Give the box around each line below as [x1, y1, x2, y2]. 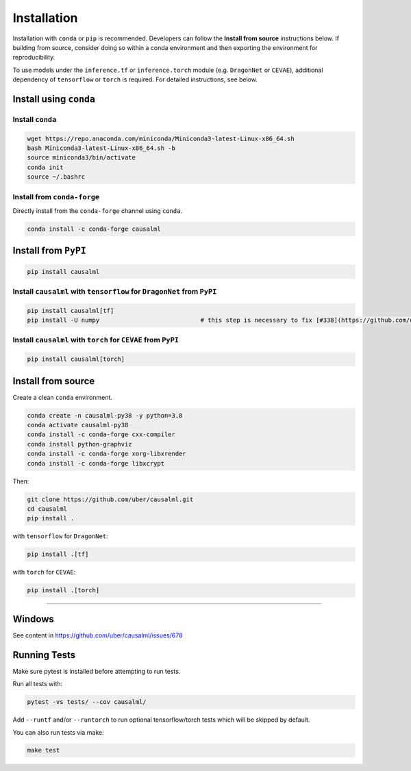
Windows [12, 613, 54, 624]
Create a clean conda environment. [12, 393, 113, 401]
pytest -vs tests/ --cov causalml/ [27, 698, 147, 706]
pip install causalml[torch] [27, 355, 125, 363]
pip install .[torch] [27, 586, 100, 594]
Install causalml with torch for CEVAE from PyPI [12, 336, 179, 345]
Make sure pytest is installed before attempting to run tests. [12, 667, 181, 675]
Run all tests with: [12, 680, 63, 688]
